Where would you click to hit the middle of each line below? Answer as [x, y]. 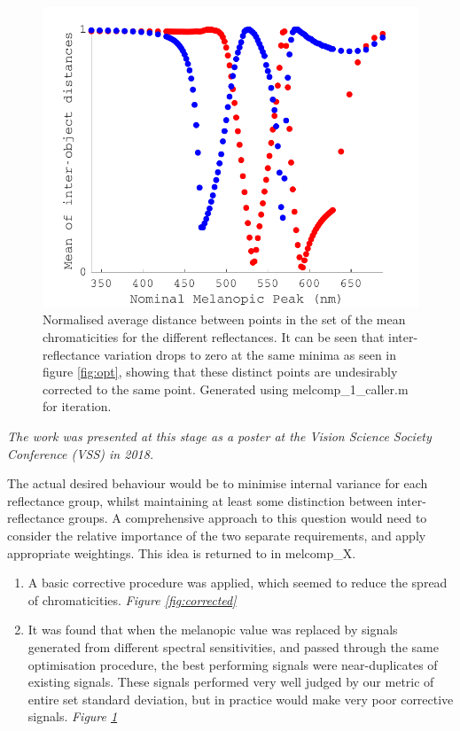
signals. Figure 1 [73, 716]
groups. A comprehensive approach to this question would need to [248, 518]
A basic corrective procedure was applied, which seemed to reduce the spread [238, 583]
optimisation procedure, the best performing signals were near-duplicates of [233, 664]
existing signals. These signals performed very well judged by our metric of [231, 682]
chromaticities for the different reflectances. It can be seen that [214, 337]
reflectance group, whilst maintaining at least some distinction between [200, 500]
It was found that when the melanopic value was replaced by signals [213, 630]
